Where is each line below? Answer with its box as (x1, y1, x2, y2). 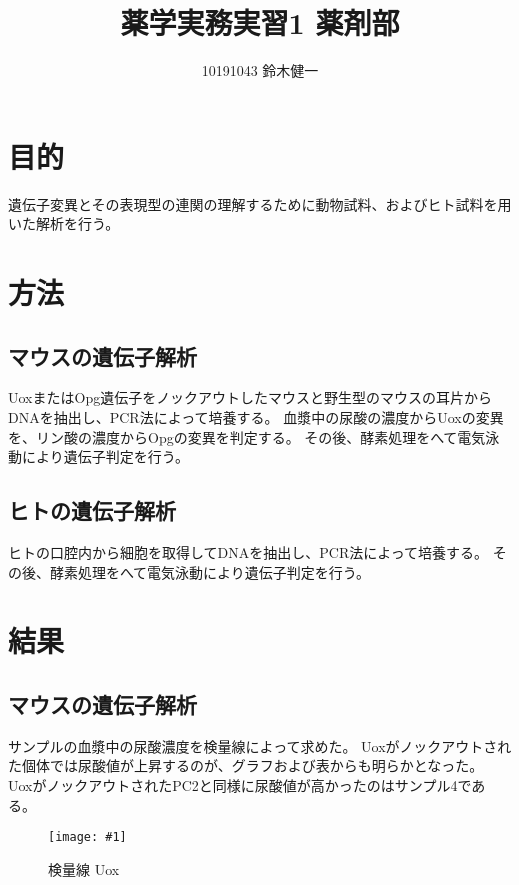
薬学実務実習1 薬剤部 (120, 2, 400, 43)
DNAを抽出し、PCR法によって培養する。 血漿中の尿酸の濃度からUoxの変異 (8, 407, 504, 428)
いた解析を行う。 (8, 213, 120, 234)
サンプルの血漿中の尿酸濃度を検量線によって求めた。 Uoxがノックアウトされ (8, 735, 512, 756)
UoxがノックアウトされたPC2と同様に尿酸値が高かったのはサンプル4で (8, 774, 472, 795)
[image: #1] (48, 830, 127, 845)
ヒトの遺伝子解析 (8, 495, 176, 526)
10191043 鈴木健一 (201, 60, 319, 81)
